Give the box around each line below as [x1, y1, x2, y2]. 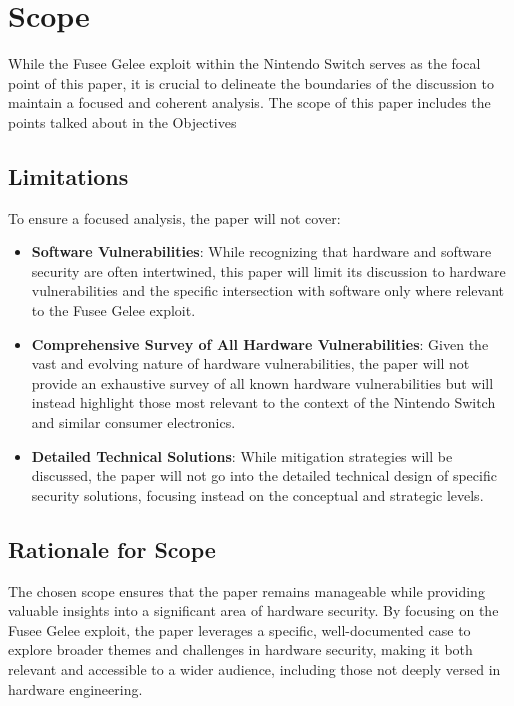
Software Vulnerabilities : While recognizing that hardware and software [31, 241, 492, 262]
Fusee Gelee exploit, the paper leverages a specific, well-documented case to [8, 619, 471, 640]
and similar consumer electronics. [31, 412, 236, 433]
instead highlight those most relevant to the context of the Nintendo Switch [31, 392, 496, 413]
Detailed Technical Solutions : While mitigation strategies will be [31, 445, 453, 466]
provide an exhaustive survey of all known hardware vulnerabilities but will [31, 372, 494, 393]
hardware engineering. [8, 678, 143, 699]
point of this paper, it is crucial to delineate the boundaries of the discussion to [8, 72, 494, 93]
